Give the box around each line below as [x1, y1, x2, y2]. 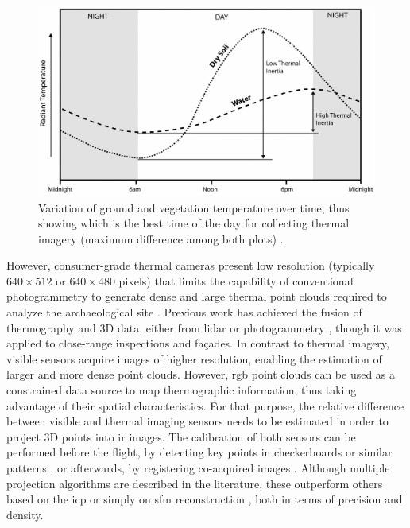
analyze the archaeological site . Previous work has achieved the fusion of [6, 304, 362, 320]
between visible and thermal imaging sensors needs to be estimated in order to [6, 413, 389, 429]
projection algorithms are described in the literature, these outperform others [6, 475, 383, 491]
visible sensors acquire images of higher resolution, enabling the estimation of [6, 350, 382, 367]
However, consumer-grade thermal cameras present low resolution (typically [6, 257, 375, 274]
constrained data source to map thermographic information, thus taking [6, 382, 357, 398]
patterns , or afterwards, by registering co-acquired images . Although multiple [6, 460, 390, 476]
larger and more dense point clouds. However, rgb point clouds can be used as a [6, 366, 396, 382]
